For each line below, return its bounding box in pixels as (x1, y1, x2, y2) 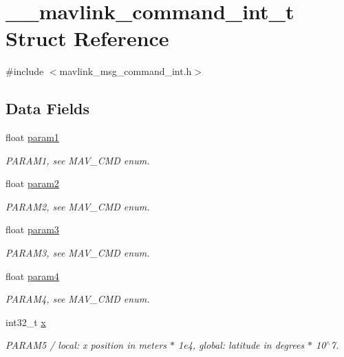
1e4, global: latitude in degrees (178, 338, 305, 352)
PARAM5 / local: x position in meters (6, 338, 167, 352)
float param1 (6, 130, 59, 144)
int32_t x (6, 314, 46, 329)
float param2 (6, 176, 59, 191)
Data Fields (6, 98, 90, 119)
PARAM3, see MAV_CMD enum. (6, 246, 150, 260)
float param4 (6, 268, 59, 283)
